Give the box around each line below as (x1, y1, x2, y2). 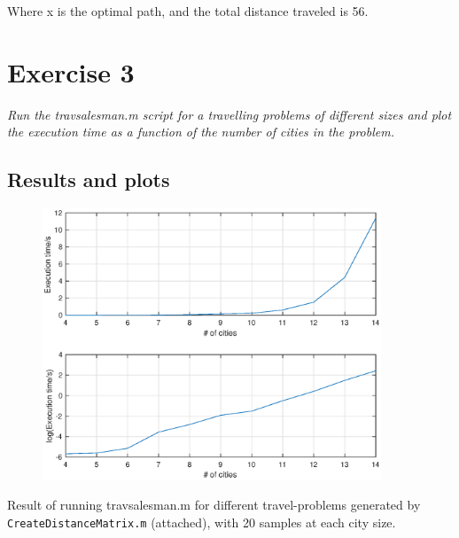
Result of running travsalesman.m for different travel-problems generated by (7, 495, 421, 514)
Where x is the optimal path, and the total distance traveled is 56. (7, 2, 369, 19)
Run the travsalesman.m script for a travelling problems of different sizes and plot (7, 105, 452, 123)
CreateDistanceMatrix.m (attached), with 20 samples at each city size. (7, 512, 396, 531)
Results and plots (7, 166, 170, 193)
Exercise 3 (7, 53, 135, 90)
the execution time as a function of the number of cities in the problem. (7, 122, 394, 141)
